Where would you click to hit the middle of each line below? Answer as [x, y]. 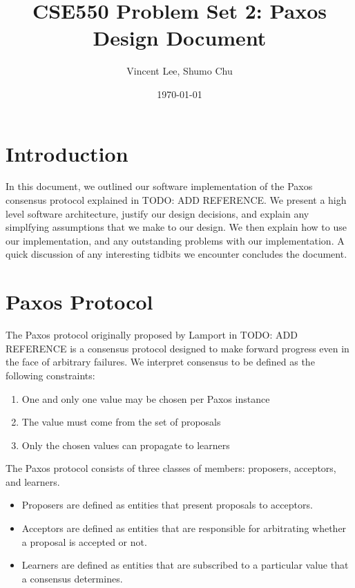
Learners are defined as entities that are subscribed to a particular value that [185, 565]
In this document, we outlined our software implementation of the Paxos [159, 186]
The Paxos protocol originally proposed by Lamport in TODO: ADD [152, 335]
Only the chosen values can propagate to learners [126, 445]
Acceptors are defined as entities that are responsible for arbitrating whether [184, 528]
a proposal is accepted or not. [84, 541]
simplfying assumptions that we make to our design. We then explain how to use [176, 227]
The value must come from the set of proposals [121, 422]
